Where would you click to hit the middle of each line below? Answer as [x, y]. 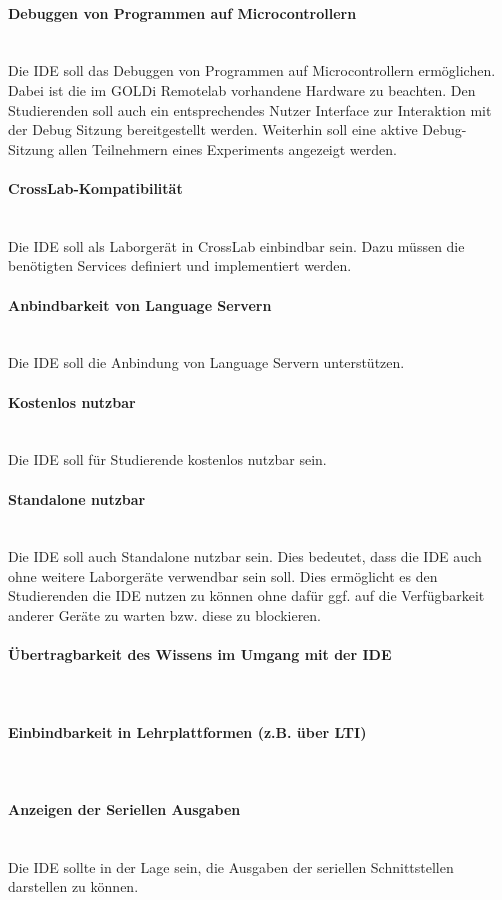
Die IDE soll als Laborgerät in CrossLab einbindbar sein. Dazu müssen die [236, 245]
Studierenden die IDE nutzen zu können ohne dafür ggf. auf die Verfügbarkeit [246, 595]
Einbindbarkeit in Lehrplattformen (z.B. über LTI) [187, 731]
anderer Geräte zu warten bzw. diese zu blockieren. [165, 615]
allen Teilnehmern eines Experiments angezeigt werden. [227, 148]
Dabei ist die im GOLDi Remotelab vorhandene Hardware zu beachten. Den [242, 89]
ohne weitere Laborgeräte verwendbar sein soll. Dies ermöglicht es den [223, 575]
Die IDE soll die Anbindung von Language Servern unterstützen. [206, 362]
